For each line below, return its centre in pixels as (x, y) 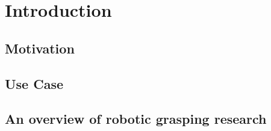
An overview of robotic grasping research (136, 119)
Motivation (40, 48)
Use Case (34, 83)
